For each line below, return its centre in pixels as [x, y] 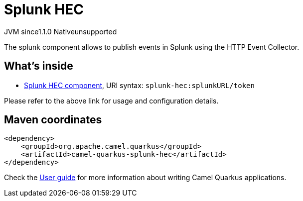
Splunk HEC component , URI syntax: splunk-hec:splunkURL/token [139, 85]
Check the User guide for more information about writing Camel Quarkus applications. [145, 178]
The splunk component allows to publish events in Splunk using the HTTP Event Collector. [152, 47]
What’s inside [39, 66]
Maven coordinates [53, 120]
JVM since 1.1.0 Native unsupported [61, 31]
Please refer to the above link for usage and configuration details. [111, 100]
